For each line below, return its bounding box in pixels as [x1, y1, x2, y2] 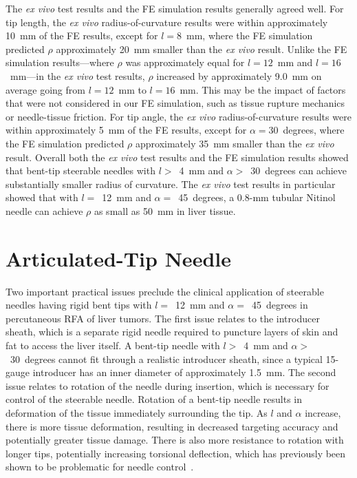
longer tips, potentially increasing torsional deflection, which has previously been [6, 446, 346, 460]
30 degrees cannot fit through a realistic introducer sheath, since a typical [10, 351, 323, 366]
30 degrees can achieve [250, 163, 347, 178]
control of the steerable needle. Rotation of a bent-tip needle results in [6, 392, 303, 406]
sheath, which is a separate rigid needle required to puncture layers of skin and [6, 324, 338, 339]
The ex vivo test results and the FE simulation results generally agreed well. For [6, 1, 344, 15]
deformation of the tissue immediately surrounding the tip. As [6, 405, 268, 419]
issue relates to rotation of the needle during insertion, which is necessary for [6, 378, 329, 393]
